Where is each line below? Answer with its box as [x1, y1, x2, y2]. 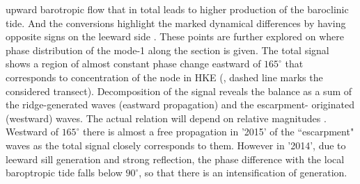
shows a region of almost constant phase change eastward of [6, 56, 261, 71]
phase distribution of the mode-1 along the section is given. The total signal [6, 42, 329, 57]
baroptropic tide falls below [6, 165, 123, 180]
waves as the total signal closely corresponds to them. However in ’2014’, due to [6, 137, 346, 152]
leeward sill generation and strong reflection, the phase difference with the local [6, 151, 345, 166]
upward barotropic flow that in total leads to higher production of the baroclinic [6, 2, 349, 16]
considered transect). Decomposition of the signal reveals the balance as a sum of [6, 83, 352, 98]
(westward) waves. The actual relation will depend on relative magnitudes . [6, 110, 327, 125]
